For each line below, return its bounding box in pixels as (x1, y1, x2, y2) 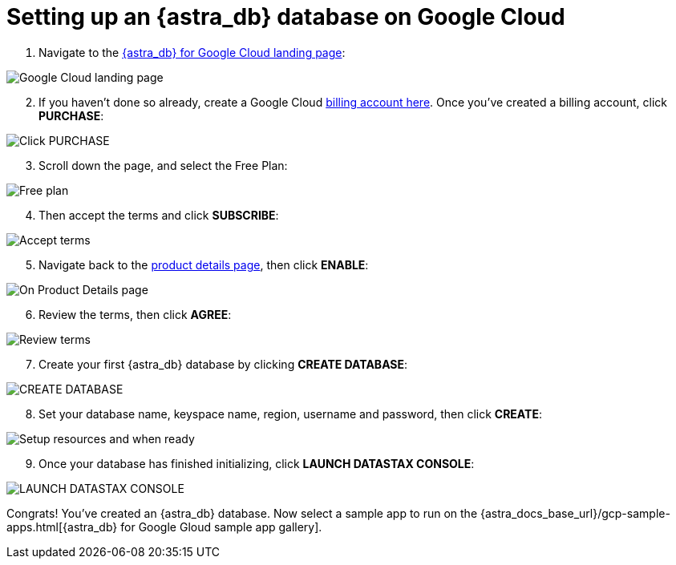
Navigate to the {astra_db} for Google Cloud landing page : (38, 45, 346, 59)
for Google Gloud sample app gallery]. (120, 519, 322, 534)
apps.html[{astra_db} (6, 519, 118, 534)
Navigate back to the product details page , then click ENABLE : (38, 257, 369, 272)
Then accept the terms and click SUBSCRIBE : (38, 208, 279, 222)
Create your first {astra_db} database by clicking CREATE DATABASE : (38, 357, 408, 371)
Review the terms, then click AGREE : (38, 307, 232, 321)
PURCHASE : (38, 108, 104, 123)
